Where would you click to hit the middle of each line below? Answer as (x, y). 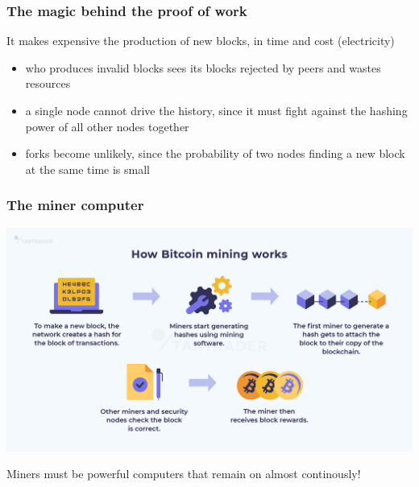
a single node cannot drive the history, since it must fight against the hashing (216, 110)
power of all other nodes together (107, 126)
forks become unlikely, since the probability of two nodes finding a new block (215, 153)
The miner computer (75, 205)
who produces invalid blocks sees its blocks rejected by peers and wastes (203, 67)
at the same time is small (87, 169)
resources (48, 83)
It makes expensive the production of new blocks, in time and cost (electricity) (201, 41)
